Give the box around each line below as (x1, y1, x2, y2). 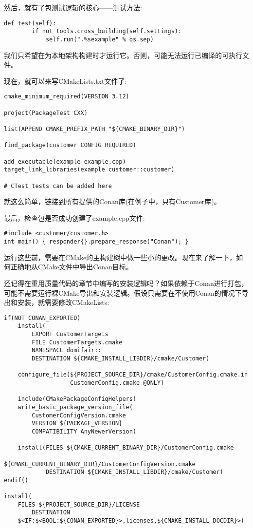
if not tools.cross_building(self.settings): (32, 28, 182, 35)
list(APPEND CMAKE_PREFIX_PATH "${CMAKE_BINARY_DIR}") (4, 125, 185, 132)
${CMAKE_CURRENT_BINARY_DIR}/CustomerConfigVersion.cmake (4, 460, 196, 468)
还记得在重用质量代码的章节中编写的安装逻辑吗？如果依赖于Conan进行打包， (4, 278, 248, 288)
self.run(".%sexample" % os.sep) (45, 36, 154, 43)
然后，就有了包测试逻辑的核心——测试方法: (4, 2, 142, 12)
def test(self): (4, 19, 56, 27)
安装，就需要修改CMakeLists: (17, 297, 109, 307)
